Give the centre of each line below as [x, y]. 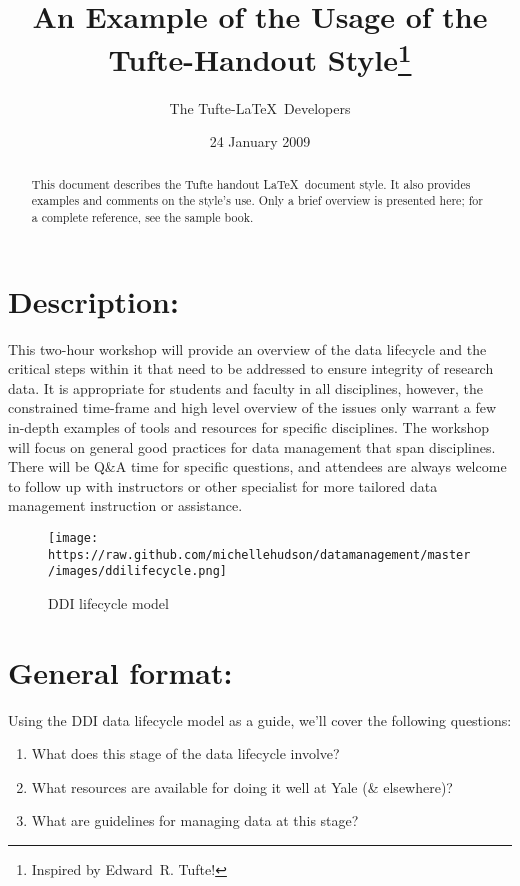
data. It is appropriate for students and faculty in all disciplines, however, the [246, 387]
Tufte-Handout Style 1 [260, 57]
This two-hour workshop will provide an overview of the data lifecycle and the [247, 348]
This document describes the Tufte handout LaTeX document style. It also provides [251, 183]
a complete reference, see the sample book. [142, 216]
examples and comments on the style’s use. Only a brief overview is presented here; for [257, 200]
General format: [120, 671]
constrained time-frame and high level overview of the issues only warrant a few [252, 407]
